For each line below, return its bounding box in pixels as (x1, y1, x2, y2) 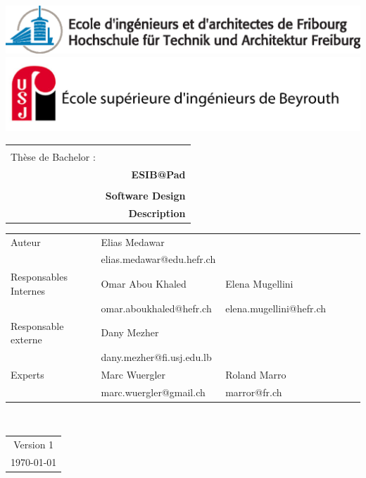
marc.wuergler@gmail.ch (101, 384, 206, 399)
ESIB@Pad (131, 166, 186, 181)
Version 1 (13, 437, 54, 452)
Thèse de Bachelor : (11, 149, 96, 164)
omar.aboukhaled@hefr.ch (101, 300, 212, 315)
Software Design (105, 188, 186, 202)
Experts (11, 367, 44, 381)
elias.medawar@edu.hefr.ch (101, 252, 216, 266)
